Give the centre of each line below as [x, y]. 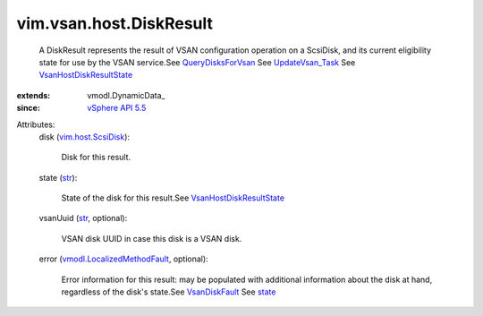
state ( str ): [58, 177]
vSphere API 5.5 [117, 108]
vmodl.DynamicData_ [126, 95]
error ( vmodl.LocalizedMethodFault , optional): [124, 259]
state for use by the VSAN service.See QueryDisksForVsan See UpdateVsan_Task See [197, 62]
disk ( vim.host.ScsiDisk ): [84, 137]
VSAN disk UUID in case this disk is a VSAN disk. [152, 238]
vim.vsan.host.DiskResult [115, 23]
